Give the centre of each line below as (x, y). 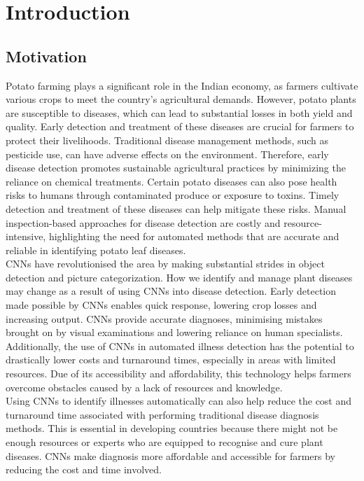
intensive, (26, 236)
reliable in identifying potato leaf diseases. (96, 250)
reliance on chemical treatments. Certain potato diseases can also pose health (171, 181)
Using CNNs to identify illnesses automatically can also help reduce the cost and (179, 401)
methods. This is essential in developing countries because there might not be (172, 428)
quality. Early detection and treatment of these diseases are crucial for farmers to (180, 126)
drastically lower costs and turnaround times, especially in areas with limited (171, 360)
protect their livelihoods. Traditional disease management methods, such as (167, 140)
